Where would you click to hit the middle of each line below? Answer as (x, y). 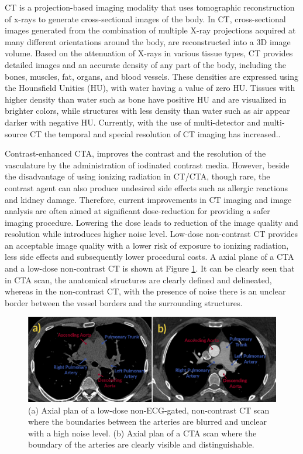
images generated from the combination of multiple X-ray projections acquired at (150, 30)
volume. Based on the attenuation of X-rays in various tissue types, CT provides (149, 53)
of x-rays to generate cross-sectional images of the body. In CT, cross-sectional (145, 18)
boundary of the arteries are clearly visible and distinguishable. (141, 444)
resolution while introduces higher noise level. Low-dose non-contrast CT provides (151, 234)
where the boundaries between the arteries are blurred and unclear (148, 421)
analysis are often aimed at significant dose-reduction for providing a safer (137, 211)
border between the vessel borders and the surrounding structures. (124, 302)
